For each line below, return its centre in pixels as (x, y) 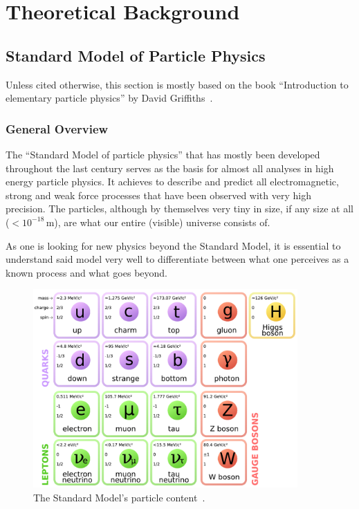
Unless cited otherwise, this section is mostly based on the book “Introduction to (177, 84)
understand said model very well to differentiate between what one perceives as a (177, 259)
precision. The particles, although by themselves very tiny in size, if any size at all (179, 209)
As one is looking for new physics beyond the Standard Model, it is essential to (173, 245)
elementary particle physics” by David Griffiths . (109, 98)
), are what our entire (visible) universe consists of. (162, 222)
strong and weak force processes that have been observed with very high (158, 195)
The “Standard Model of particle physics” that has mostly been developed (163, 154)
